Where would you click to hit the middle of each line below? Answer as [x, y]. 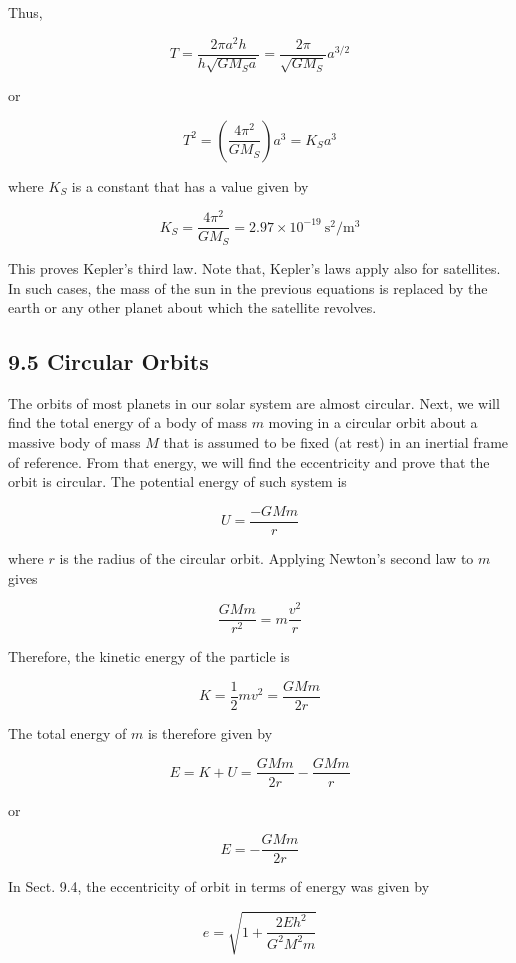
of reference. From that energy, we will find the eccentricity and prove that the [249, 461]
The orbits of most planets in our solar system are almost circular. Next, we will [254, 402]
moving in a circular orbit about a [373, 422]
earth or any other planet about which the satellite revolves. [192, 307]
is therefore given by [210, 732]
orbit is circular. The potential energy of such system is [177, 481]
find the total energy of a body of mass [127, 422]
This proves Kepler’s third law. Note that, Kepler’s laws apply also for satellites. [254, 267]
